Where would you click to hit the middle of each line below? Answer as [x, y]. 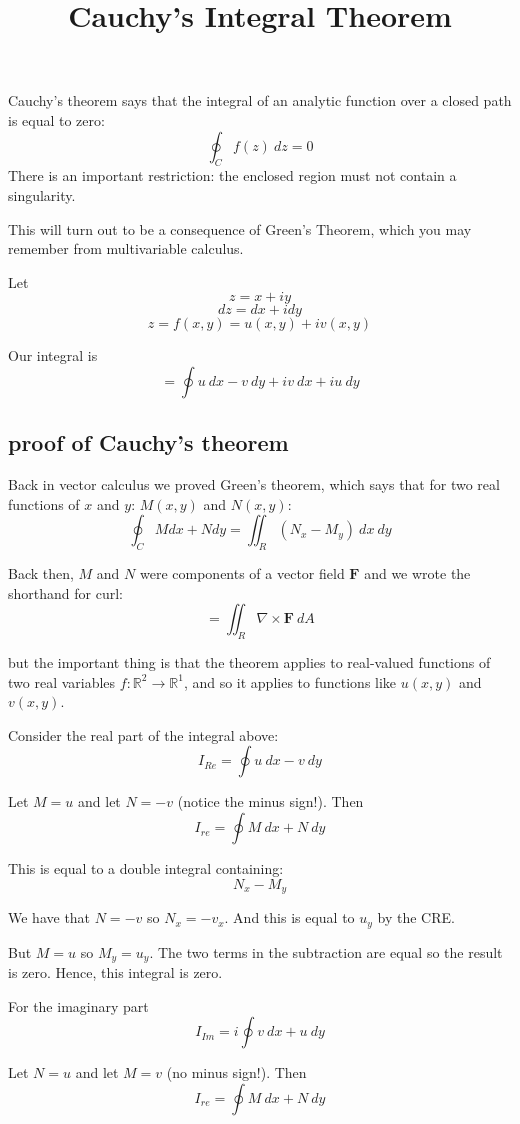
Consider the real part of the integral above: [143, 734]
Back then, [41, 573]
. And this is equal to [289, 917]
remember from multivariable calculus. [126, 248]
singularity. [42, 194]
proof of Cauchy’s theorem [148, 442]
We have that [49, 917]
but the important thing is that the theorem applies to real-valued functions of [249, 662]
